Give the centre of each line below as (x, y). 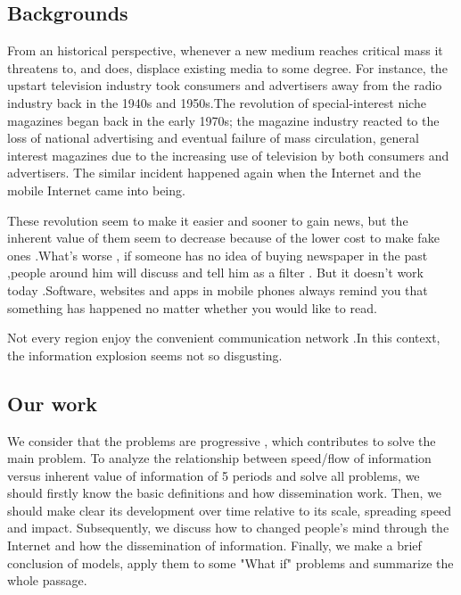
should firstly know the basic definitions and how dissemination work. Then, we (225, 493)
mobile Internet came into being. (96, 190)
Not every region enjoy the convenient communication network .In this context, (224, 338)
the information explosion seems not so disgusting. (145, 355)
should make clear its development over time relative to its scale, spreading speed (229, 510)
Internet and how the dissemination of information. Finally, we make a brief (214, 545)
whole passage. (47, 580)
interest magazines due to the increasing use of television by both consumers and (228, 155)
